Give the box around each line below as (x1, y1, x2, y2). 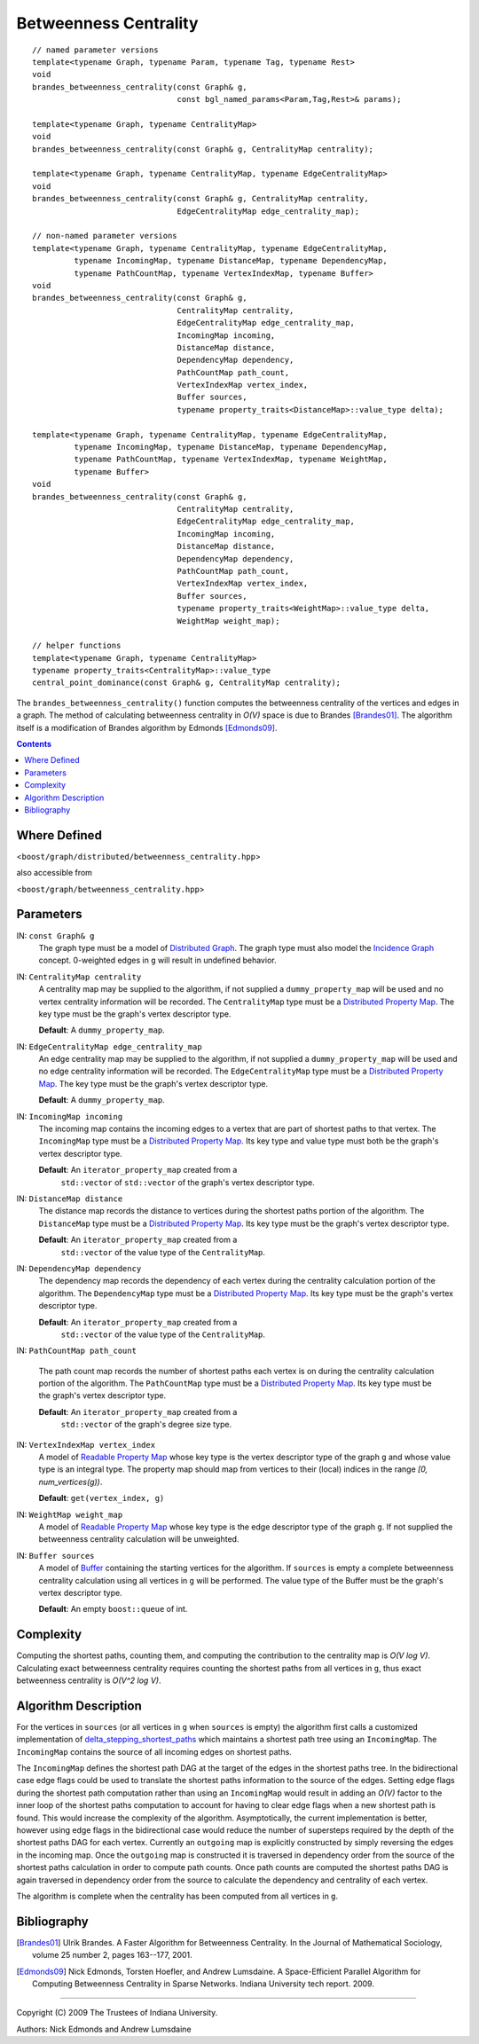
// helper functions (32, 641, 122, 651)
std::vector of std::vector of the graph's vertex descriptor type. (60, 1176, 315, 1188)
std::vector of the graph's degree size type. (60, 1419, 232, 1430)
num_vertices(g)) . (38, 1476, 103, 1487)
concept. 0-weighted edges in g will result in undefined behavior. (38, 955, 277, 966)
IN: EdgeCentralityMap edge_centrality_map (16, 1041, 203, 1051)
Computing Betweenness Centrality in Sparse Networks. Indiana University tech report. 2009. (32, 1978, 374, 1989)
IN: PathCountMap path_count (16, 1345, 137, 1356)
